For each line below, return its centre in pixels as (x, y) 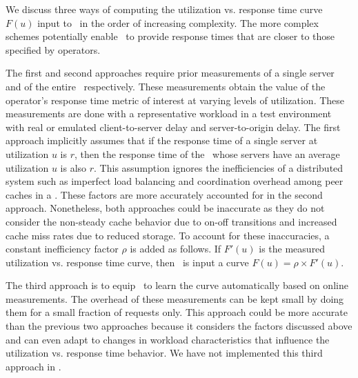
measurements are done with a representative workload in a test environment (169, 113)
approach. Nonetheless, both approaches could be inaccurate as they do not (165, 208)
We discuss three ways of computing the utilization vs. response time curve (164, 9)
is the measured (292, 249)
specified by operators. (53, 49)
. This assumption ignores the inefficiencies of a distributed (219, 167)
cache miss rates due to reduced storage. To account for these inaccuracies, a (168, 235)
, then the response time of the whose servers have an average (207, 153)
